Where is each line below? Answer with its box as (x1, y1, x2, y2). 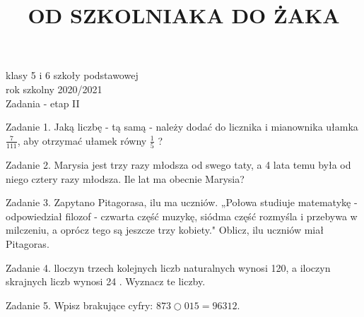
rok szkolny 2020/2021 (6, 81, 102, 96)
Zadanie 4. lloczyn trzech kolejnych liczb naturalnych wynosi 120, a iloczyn (6, 260, 331, 275)
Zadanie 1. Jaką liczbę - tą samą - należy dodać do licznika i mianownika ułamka (6, 119, 358, 134)
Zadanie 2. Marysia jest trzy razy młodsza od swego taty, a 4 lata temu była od (6, 157, 351, 172)
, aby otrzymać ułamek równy (17, 133, 147, 148)
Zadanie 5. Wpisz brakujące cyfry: (6, 297, 153, 312)
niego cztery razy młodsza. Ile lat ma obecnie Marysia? (6, 171, 245, 186)
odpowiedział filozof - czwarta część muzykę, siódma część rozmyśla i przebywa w (6, 208, 358, 223)
